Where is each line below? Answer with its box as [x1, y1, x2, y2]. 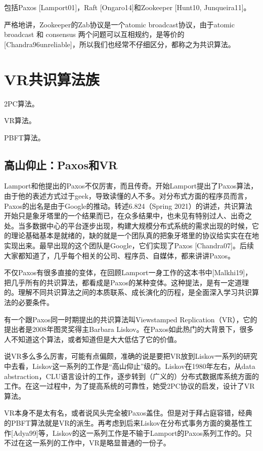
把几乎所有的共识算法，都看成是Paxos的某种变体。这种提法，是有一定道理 [4, 277, 249, 287]
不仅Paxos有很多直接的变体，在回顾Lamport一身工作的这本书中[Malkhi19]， [4, 267, 252, 278]
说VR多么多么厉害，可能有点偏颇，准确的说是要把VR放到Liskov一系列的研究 [4, 351, 257, 361]
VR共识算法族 [4, 68, 100, 89]
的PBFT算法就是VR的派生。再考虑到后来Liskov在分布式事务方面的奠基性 [4, 417, 245, 428]
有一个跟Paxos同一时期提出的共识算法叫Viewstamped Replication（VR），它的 [4, 314, 257, 324]
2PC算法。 [4, 98, 39, 108]
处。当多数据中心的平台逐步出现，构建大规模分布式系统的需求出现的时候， [4, 220, 252, 231]
